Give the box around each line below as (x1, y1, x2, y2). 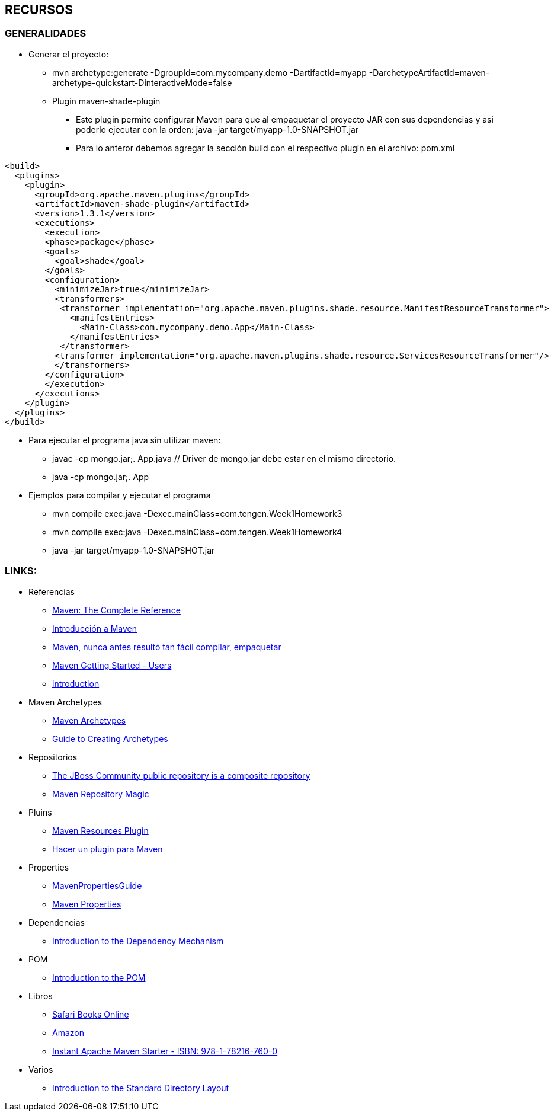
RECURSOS (5, 2, 73, 17)
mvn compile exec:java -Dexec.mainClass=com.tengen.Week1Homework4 (52, 526, 342, 537)
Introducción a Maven (52, 623, 137, 634)
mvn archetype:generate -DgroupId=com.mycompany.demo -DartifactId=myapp (52, 67, 367, 78)
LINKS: (5, 565, 37, 577)
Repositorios (28, 752, 78, 762)
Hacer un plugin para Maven (52, 843, 163, 854)
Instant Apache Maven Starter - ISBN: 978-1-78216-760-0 (52, 1045, 278, 1056)
